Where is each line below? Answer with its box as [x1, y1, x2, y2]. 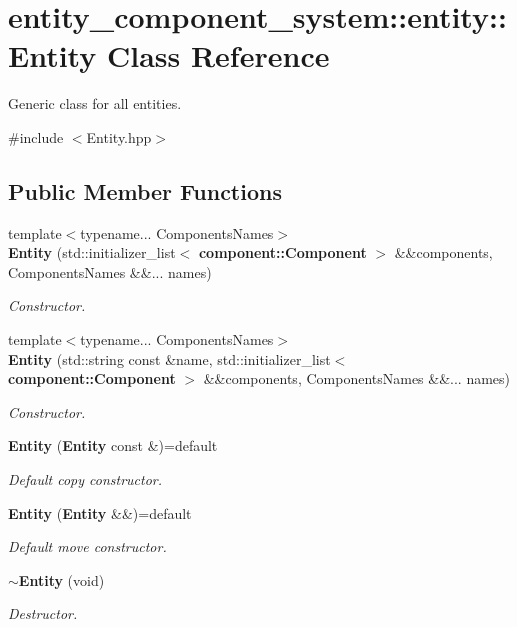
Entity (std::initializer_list [8, 242, 176, 263]
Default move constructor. [8, 536, 167, 557]
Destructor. [8, 603, 78, 624]
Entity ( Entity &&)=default [8, 502, 192, 523]
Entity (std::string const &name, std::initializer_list [8, 348, 331, 369]
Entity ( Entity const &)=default [8, 435, 218, 456]
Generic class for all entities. [8, 93, 182, 114]
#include [8, 126, 64, 147]
